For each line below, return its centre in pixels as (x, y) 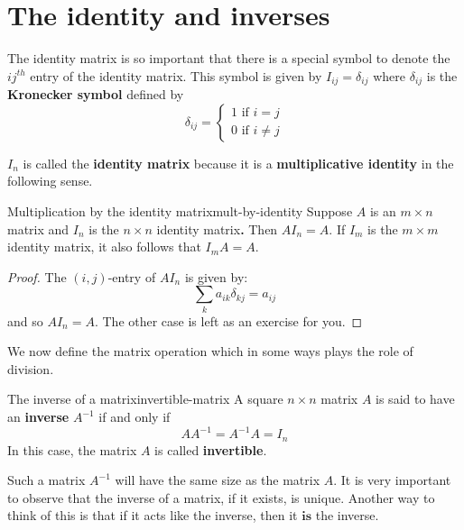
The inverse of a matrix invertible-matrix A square (145, 399)
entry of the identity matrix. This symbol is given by (176, 75)
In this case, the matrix (72, 449)
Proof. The (37, 276)
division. (31, 368)
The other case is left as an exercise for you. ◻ (232, 320)
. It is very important (392, 480)
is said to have (415, 399)
